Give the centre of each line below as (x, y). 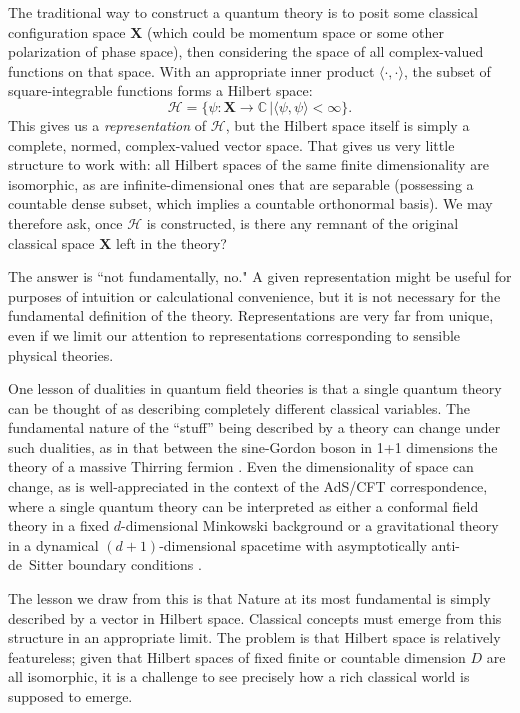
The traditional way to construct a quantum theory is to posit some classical (243, 12)
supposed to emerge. (70, 696)
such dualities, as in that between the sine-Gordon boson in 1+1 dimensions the (253, 446)
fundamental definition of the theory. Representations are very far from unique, (251, 315)
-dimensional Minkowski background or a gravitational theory (310, 525)
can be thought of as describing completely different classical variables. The (239, 407)
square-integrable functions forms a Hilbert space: (160, 90)
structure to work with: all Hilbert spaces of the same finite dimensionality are (248, 164)
